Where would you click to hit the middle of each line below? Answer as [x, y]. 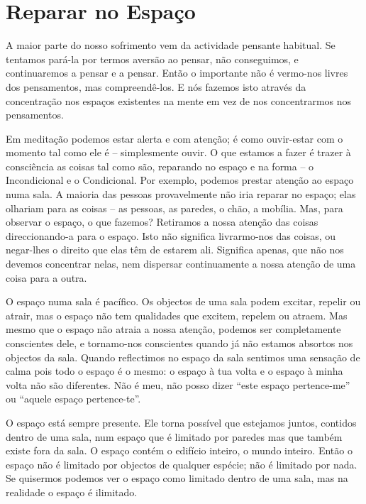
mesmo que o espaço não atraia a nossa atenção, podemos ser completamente [173, 329]
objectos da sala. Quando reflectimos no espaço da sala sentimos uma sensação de [183, 357]
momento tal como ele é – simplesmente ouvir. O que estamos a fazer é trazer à [178, 152]
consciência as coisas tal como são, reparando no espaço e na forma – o [160, 166]
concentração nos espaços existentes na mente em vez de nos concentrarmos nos [179, 100]
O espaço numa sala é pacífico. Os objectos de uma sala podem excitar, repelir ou [183, 301]
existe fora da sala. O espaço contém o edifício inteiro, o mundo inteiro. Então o [179, 450]
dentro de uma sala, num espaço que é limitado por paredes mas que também [174, 436]
